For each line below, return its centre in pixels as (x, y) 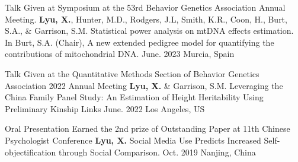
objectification (31, 152)
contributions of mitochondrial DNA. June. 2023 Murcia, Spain (120, 54)
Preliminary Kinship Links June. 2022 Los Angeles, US (105, 108)
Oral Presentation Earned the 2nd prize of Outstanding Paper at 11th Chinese (148, 128)
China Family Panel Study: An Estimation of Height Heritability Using (134, 97)
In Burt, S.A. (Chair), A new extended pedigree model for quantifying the (140, 42)
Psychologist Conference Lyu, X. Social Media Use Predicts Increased (133, 140)
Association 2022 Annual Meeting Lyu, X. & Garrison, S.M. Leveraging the (144, 85)
